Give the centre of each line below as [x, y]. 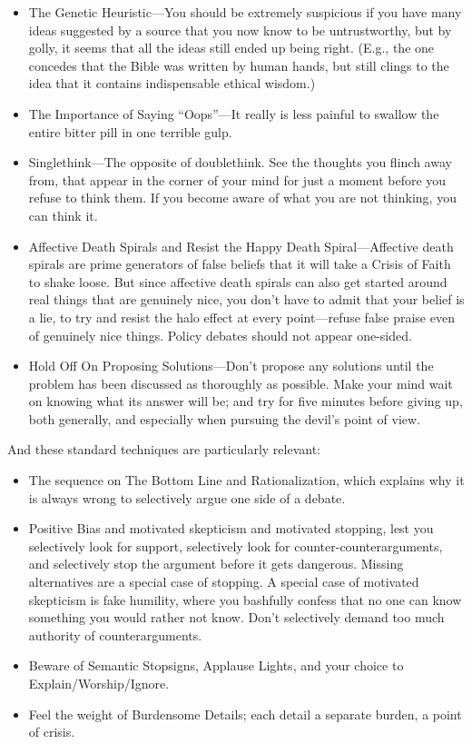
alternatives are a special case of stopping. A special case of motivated [224, 582]
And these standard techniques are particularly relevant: [164, 449]
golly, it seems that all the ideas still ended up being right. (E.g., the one [231, 48]
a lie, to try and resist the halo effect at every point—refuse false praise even [241, 317]
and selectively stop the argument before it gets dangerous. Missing [216, 564]
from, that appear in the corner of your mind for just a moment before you [237, 179]
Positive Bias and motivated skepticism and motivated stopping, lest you [231, 528]
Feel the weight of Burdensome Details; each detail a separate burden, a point [245, 714]
